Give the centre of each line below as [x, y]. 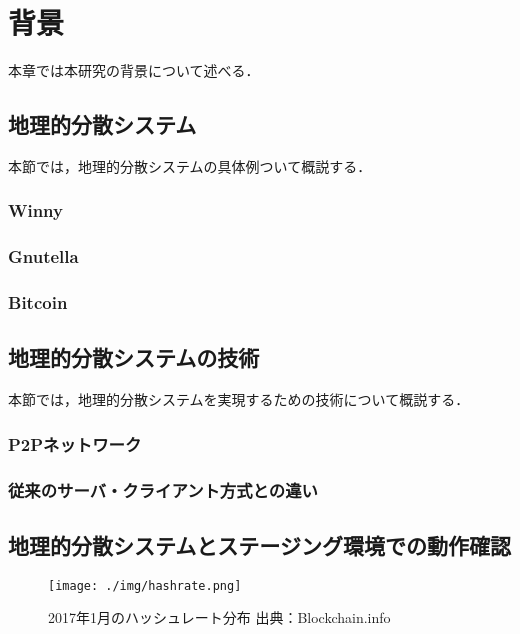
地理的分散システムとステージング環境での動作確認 [259, 544]
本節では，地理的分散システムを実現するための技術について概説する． [239, 399]
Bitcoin [38, 302]
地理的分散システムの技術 [134, 357]
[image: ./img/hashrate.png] [145, 585]
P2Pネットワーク [75, 443]
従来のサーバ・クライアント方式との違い [163, 489]
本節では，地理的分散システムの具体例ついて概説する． [190, 165]
